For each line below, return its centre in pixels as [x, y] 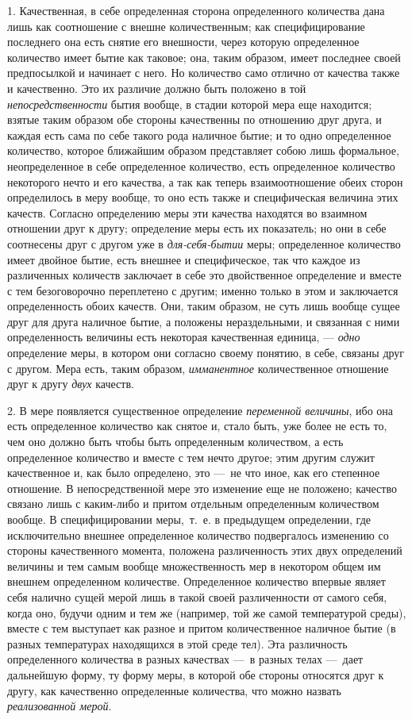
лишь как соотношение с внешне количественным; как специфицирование [186, 26]
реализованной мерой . [60, 706]
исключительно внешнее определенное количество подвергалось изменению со [198, 534]
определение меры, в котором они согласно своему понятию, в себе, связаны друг [206, 353]
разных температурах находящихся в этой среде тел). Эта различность [177, 643]
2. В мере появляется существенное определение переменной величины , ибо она [200, 410]
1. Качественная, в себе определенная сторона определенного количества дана [196, 10]
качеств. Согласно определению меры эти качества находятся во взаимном [187, 212]
